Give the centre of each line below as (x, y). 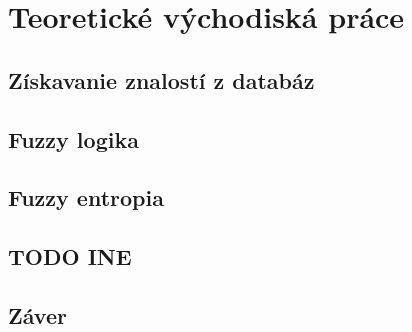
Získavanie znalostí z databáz (161, 79)
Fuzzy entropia (86, 197)
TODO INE (70, 256)
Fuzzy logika (73, 138)
